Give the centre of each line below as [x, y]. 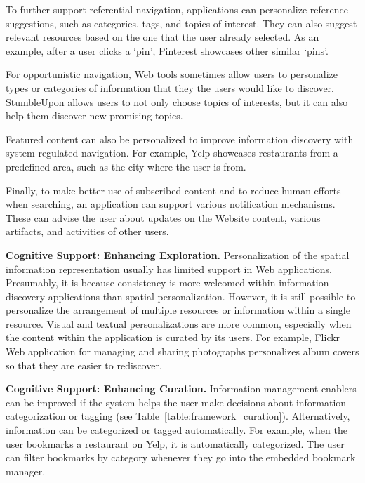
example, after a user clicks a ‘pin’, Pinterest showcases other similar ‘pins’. [167, 50]
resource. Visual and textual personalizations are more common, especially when [179, 323]
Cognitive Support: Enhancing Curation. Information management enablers [181, 389]
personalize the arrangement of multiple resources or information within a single [178, 310]
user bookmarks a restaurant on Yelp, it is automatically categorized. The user [175, 443]
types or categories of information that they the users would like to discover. [170, 87]
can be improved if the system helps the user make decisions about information [176, 402]
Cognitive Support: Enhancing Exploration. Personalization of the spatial [178, 254]
